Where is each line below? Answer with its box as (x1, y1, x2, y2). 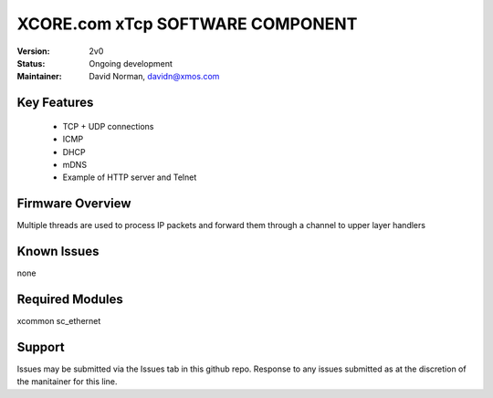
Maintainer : (16, 71, 63, 82)
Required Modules (16, 291, 123, 307)
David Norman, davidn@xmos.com (89, 71, 220, 82)
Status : (16, 58, 46, 68)
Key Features (16, 95, 94, 110)
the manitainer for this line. (16, 376, 118, 387)
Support (16, 339, 65, 355)
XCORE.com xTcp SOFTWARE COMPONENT (16, 14, 358, 34)
